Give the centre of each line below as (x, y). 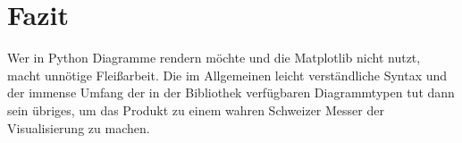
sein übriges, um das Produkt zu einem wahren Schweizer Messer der (196, 109)
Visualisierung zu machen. (79, 127)
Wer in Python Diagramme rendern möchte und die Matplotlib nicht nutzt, (214, 58)
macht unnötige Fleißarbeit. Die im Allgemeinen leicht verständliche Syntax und (227, 75)
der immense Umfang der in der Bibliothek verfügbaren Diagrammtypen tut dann (231, 93)
